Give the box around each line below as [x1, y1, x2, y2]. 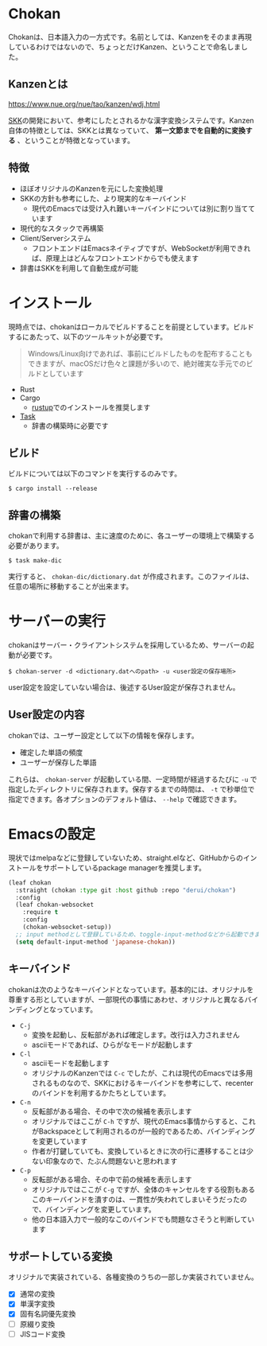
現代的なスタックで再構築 [19, 224, 104, 233]
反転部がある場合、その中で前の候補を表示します [31, 1174, 192, 1184]
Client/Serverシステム [19, 233, 91, 243]
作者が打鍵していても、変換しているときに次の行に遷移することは [31, 1146, 247, 1156]
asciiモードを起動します [31, 1058, 110, 1068]
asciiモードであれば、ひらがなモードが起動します [31, 1040, 193, 1049]
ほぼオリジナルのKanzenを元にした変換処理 [19, 184, 164, 193]
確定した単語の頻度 [19, 747, 83, 757]
